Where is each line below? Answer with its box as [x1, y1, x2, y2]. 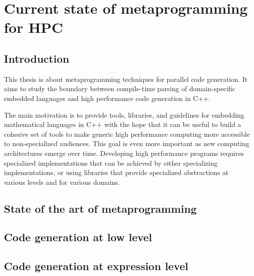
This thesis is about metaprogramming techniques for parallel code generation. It [4, 74, 248, 84]
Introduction [4, 50, 70, 66]
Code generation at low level [4, 229, 152, 245]
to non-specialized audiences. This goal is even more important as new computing [4, 138, 250, 149]
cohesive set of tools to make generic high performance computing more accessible [4, 128, 250, 139]
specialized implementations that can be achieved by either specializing [4, 157, 218, 168]
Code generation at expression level [4, 258, 189, 274]
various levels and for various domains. [4, 176, 120, 187]
